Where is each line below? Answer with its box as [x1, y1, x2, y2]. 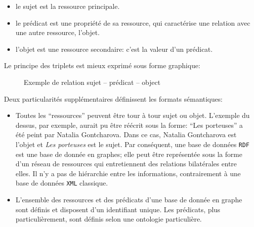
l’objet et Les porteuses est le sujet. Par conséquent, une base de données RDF [15, 139, 250, 149]
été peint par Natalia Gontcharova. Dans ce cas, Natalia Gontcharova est [15, 129, 237, 140]
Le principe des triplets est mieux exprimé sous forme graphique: [4, 60, 201, 71]
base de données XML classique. [15, 178, 108, 188]
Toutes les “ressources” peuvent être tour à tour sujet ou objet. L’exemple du [15, 110, 250, 120]
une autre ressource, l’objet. [15, 27, 100, 38]
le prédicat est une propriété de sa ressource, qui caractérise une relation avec [15, 17, 251, 28]
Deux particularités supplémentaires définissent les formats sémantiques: [4, 93, 223, 104]
